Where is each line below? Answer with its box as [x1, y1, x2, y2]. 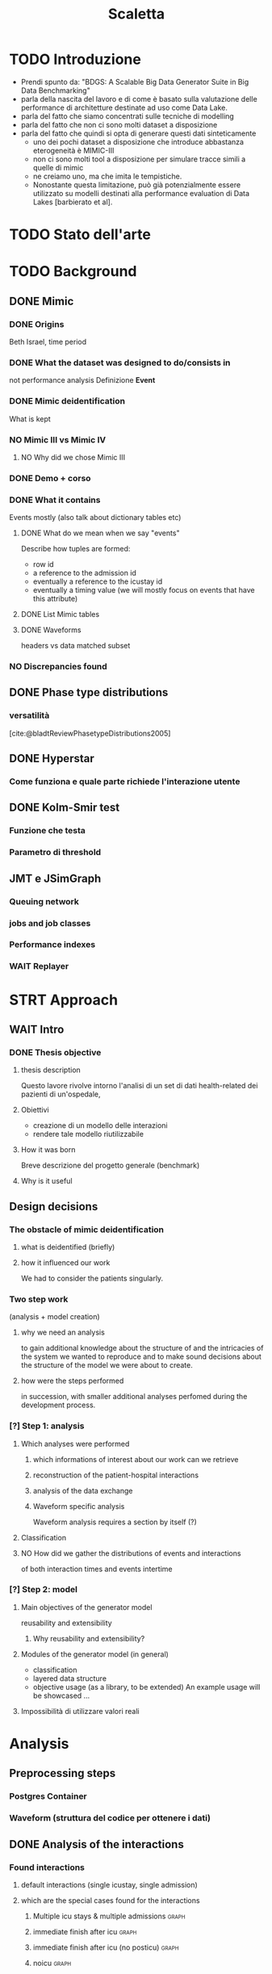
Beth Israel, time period [9, 337, 87, 346]
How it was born [20, 1145, 76, 1155]
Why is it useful [20, 1176, 73, 1186]
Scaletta [107, 5, 165, 23]
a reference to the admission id [32, 568, 136, 578]
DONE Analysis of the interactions [9, 1838, 184, 1851]
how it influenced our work [20, 1257, 111, 1268]
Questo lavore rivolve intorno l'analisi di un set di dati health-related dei [20, 1081, 258, 1091]
